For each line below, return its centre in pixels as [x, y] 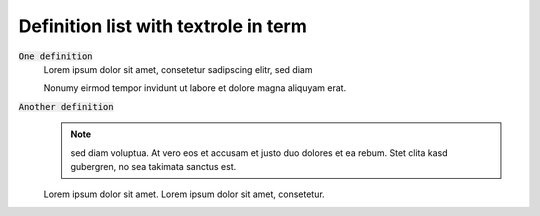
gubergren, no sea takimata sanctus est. [153, 166]
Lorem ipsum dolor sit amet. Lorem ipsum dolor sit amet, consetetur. [184, 194]
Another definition [66, 106]
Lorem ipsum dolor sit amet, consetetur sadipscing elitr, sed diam [178, 69]
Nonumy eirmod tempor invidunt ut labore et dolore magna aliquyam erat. [195, 88]
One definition [56, 56]
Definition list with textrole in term [162, 26]
